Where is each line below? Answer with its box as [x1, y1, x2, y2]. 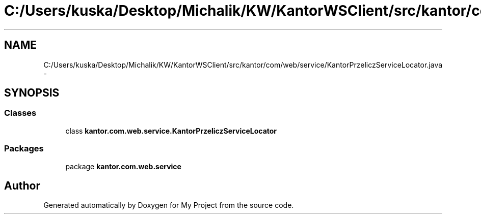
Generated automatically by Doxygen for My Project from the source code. [43, 201, 294, 210]
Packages [4, 143, 44, 154]
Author [4, 179, 40, 192]
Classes [4, 108, 37, 118]
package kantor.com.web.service [65, 162, 181, 171]
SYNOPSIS [4, 86, 60, 100]
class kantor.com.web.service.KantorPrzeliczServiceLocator [65, 126, 277, 135]
